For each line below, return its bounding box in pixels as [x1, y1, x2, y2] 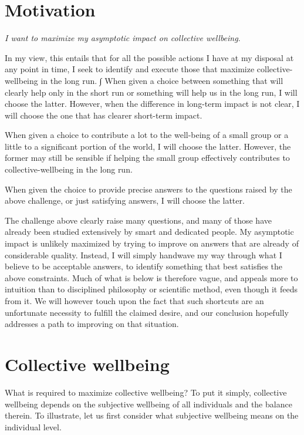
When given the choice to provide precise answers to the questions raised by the [5, 183, 292, 195]
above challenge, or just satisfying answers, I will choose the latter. [5, 194, 245, 207]
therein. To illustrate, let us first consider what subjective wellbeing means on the [5, 409, 299, 421]
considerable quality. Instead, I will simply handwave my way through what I [5, 248, 282, 261]
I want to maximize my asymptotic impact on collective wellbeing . [5, 32, 241, 44]
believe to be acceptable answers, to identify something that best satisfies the [5, 260, 283, 272]
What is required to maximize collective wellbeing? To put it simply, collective [5, 386, 287, 398]
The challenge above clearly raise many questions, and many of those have [5, 214, 272, 226]
